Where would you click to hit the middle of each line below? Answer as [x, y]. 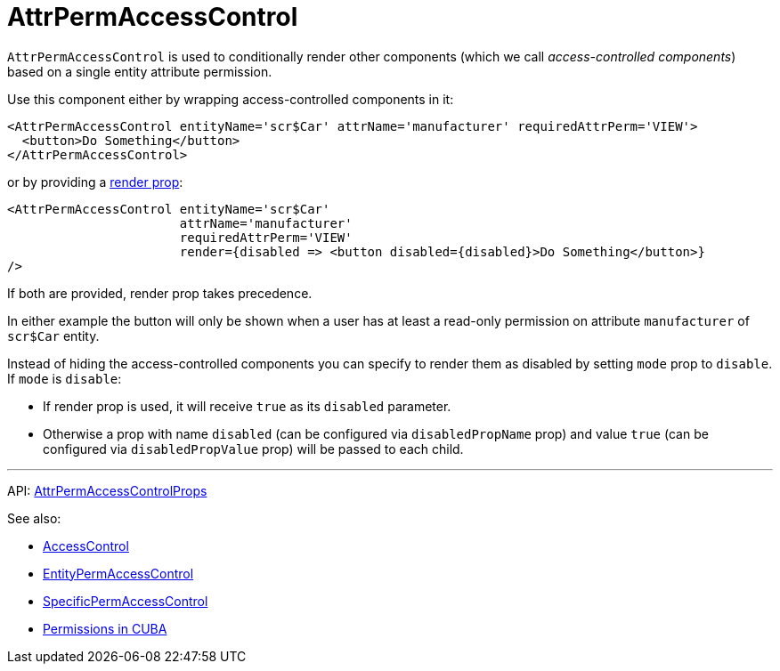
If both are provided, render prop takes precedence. [160, 293]
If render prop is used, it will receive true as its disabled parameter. [247, 406]
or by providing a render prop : [95, 182]
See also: [34, 518]
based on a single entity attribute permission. [140, 71]
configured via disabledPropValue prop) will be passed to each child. [253, 449]
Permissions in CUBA [105, 628]
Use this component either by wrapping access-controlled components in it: [231, 99]
